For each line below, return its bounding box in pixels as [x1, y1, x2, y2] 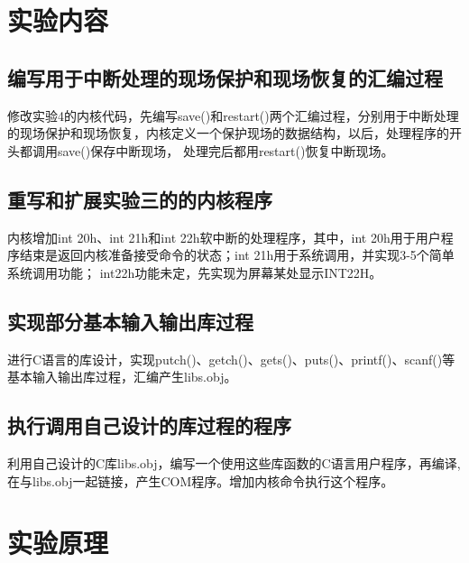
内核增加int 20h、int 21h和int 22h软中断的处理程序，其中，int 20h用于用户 [7, 227, 441, 246]
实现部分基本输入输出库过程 [7, 307, 253, 335]
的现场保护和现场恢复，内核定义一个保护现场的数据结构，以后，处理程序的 [7, 124, 449, 143]
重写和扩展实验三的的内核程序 [7, 185, 272, 213]
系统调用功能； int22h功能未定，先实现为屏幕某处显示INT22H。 [7, 263, 382, 281]
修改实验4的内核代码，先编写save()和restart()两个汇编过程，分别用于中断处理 [7, 106, 459, 125]
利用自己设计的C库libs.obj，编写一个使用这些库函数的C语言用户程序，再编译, [7, 453, 461, 472]
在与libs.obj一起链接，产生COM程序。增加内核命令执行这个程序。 [7, 471, 394, 490]
